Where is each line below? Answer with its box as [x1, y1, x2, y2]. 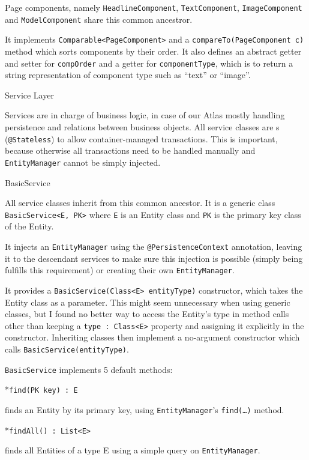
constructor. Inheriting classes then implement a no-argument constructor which [5, 331, 300, 343]
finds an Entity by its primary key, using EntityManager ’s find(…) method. [5, 403, 284, 416]
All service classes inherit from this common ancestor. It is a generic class [5, 196, 275, 209]
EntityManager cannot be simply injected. [5, 156, 161, 168]
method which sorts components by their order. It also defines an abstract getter [5, 44, 302, 57]
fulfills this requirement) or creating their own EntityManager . [5, 264, 235, 276]
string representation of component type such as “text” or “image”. [5, 68, 251, 81]
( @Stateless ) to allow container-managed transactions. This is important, [5, 132, 278, 145]
